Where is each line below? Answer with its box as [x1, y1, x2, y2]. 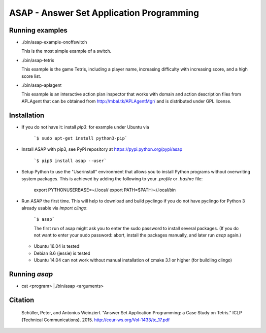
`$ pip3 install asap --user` [33, 158, 107, 164]
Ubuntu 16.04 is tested [33, 243, 80, 249]
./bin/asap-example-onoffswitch [21, 39, 87, 45]
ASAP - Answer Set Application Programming [9, 7, 199, 18]
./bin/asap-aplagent [21, 82, 62, 88]
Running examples [9, 26, 67, 34]
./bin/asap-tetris [21, 57, 54, 63]
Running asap [9, 270, 53, 278]
